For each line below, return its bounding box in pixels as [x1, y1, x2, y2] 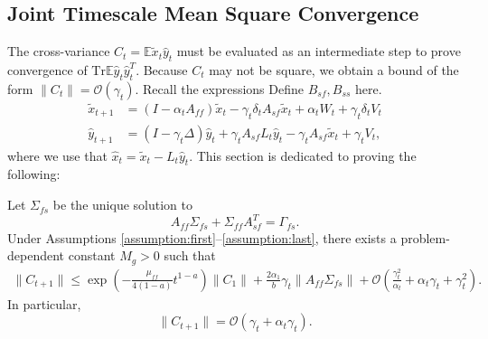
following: [7, 165, 61, 184]
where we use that [7, 146, 108, 165]
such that [164, 246, 216, 265]
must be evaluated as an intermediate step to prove [176, 42, 461, 61]
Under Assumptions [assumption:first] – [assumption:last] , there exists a [7, 228, 397, 247]
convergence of [7, 61, 88, 79]
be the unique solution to [52, 195, 192, 214]
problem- [400, 228, 450, 247]
